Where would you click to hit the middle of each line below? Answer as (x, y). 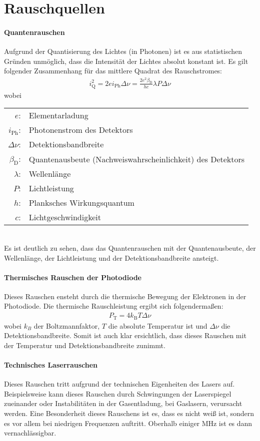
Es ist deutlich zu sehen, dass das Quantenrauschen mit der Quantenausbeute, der (130, 247)
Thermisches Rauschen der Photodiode (73, 277)
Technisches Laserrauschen (51, 364)
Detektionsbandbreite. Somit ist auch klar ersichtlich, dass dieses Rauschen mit (125, 335)
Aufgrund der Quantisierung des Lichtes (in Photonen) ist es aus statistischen (123, 51)
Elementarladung (58, 115)
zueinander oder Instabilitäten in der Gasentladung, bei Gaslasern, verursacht (123, 403)
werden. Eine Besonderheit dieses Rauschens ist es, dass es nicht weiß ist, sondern (129, 413)
